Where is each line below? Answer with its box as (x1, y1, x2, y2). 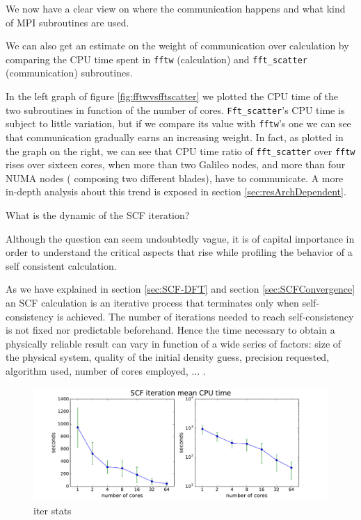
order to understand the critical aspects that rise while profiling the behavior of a (6, 245, 353, 259)
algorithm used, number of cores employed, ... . (6, 363, 206, 377)
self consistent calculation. (6, 258, 117, 273)
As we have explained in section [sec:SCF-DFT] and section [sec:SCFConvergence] (6, 282, 355, 296)
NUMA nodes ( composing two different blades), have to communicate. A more (6, 170, 344, 185)
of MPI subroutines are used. (6, 15, 129, 29)
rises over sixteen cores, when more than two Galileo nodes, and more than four (6, 157, 346, 172)
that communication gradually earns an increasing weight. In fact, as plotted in (6, 129, 344, 144)
